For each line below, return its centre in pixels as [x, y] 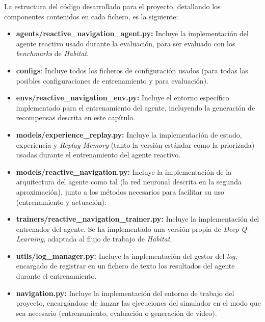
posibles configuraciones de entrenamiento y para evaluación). [112, 80]
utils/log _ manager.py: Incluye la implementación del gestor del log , [127, 256]
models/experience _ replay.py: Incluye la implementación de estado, [129, 134]
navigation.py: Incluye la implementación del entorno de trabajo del [125, 293]
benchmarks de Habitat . [52, 53]
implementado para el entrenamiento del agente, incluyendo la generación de [136, 107]
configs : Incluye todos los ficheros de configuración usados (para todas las [132, 70]
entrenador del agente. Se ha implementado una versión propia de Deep [127, 229]
